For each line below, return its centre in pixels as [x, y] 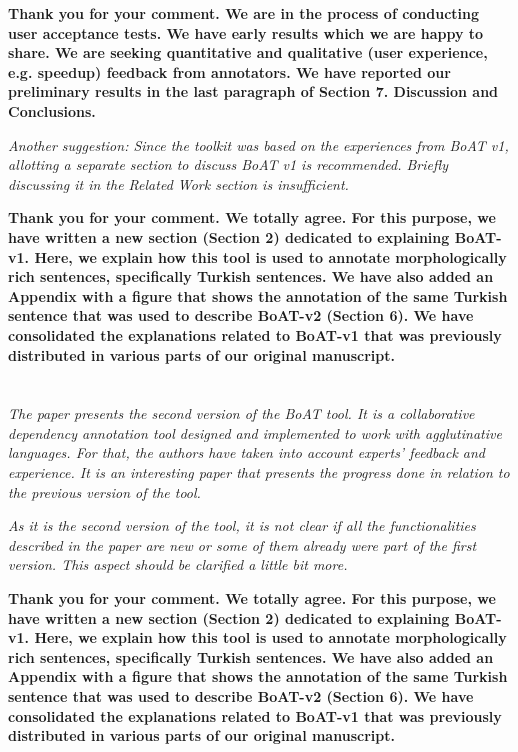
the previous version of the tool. [104, 491]
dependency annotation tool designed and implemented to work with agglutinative [255, 432]
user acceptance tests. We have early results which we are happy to [246, 32]
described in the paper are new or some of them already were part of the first [242, 544]
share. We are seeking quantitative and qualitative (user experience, [248, 52]
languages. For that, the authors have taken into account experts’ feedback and [247, 452]
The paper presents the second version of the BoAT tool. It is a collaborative [241, 413]
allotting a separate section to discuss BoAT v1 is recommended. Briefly [228, 164]
